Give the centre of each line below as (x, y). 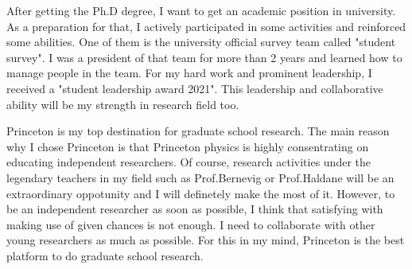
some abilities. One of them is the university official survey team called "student (201, 42)
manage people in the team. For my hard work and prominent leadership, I (189, 73)
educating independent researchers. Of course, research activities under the (189, 162)
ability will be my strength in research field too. (123, 104)
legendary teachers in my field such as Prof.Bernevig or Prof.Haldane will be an (200, 177)
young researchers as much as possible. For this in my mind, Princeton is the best (206, 240)
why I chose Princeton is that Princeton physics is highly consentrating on (188, 146)
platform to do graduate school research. (105, 255)
